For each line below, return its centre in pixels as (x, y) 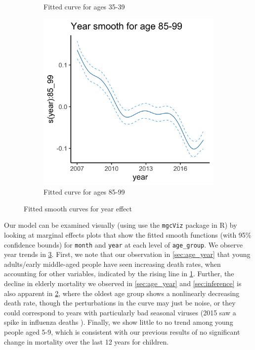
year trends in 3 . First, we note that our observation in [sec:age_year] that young (127, 254)
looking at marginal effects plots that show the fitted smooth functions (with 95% (128, 234)
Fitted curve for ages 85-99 (84, 192)
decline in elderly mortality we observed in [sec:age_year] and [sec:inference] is (123, 283)
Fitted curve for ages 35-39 (84, 6)
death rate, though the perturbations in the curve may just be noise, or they (120, 303)
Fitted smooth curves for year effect (78, 208)
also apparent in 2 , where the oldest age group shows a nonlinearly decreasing (122, 293)
